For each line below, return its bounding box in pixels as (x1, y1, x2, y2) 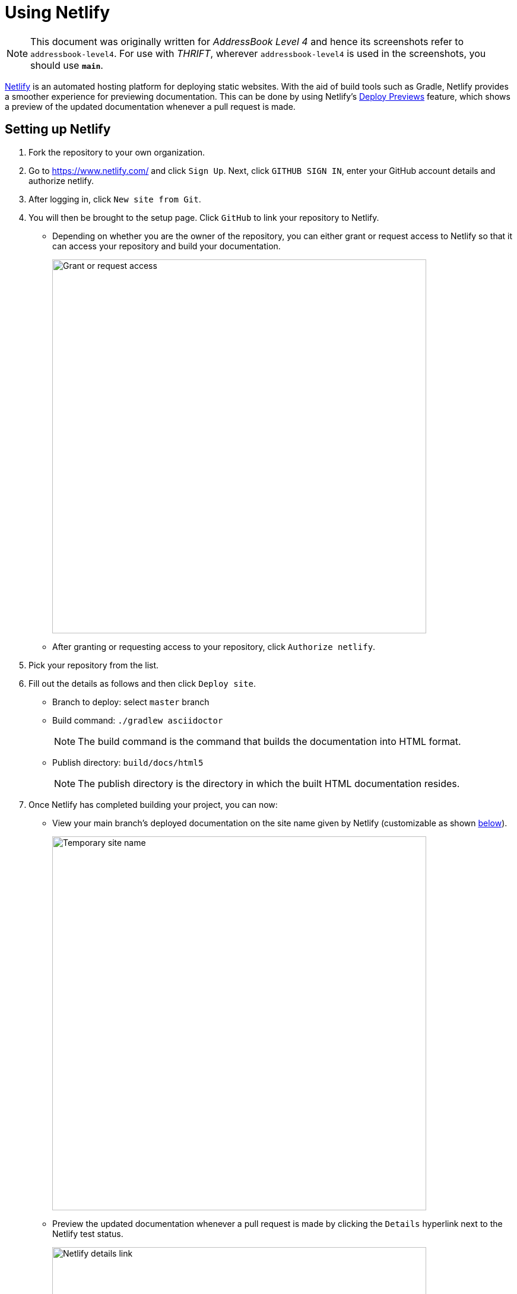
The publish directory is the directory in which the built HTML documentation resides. (78, 777, 460, 789)
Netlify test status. (52, 1228, 123, 1239)
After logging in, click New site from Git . (28, 194, 201, 204)
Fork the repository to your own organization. (28, 147, 205, 157)
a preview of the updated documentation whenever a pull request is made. (5, 101, 296, 112)
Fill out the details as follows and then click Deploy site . (28, 678, 256, 689)
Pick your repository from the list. (28, 659, 159, 670)
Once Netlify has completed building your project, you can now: (28, 799, 278, 810)
